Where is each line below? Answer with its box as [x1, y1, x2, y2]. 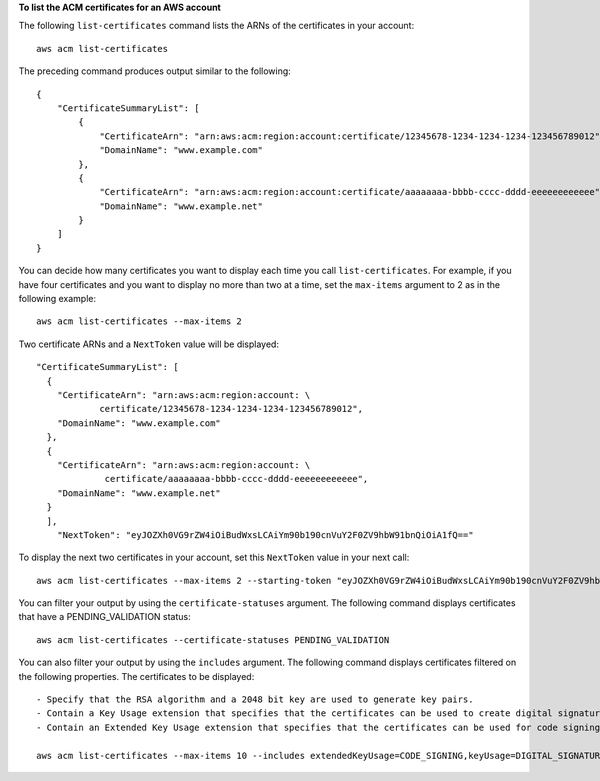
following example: [18, 293, 97, 305]
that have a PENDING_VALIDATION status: [18, 611, 192, 623]
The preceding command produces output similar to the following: [18, 65, 292, 77]
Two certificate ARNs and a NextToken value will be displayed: [18, 338, 280, 350]
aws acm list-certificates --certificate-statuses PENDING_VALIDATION [36, 634, 390, 645]
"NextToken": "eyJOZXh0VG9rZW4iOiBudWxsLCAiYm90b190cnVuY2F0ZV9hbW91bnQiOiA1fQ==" [56, 529, 474, 540]
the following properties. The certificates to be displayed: [18, 670, 255, 682]
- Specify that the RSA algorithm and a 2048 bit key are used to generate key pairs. [36, 694, 474, 705]
